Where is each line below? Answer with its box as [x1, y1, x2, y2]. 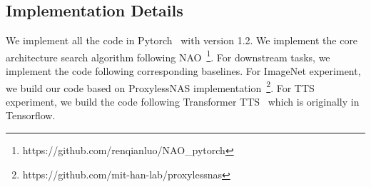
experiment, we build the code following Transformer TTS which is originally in [6, 93, 360, 108]
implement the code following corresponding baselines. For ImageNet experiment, [6, 64, 361, 79]
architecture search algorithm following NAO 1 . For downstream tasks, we [6, 47, 330, 64]
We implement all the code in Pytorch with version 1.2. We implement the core [6, 33, 358, 48]
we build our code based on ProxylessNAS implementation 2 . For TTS [6, 78, 315, 95]
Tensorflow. [6, 108, 56, 123]
